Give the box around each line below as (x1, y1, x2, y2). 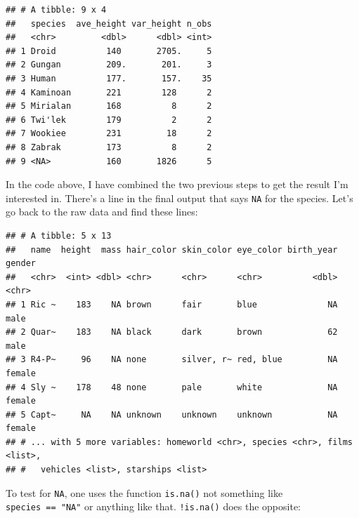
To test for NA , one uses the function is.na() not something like (6, 485, 283, 500)
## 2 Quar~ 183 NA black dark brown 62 (6, 327, 338, 338)
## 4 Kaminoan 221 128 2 (6, 87, 212, 98)
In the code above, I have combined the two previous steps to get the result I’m (6, 177, 348, 192)
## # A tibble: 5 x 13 (6, 230, 112, 241)
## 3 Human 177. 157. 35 (6, 73, 212, 84)
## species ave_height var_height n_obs (6, 18, 212, 29)
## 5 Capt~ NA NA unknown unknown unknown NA (6, 409, 338, 420)
